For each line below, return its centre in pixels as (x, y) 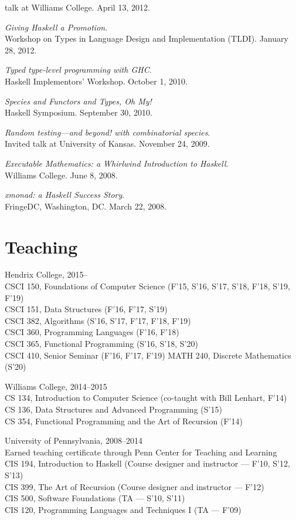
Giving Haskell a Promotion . (56, 27)
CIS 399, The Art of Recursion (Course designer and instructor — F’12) (135, 486)
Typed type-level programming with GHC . (78, 70)
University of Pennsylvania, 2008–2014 (74, 440)
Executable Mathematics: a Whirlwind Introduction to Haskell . (117, 163)
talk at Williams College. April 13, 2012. (77, 7)
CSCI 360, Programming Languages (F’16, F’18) (92, 332)
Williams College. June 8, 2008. (61, 175)
